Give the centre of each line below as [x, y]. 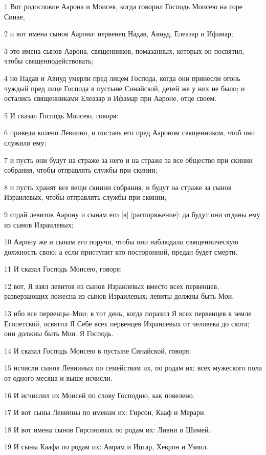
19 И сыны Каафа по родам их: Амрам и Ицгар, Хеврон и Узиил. [106, 447]
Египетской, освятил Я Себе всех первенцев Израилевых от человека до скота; [127, 323]
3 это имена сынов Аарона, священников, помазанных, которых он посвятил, [124, 50]
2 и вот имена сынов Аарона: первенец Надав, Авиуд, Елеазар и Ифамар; [119, 34]
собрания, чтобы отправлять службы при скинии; [81, 170]
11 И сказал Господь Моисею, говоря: [63, 269]
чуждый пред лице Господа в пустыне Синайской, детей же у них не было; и [125, 88]
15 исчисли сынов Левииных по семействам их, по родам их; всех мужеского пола [133, 368]
